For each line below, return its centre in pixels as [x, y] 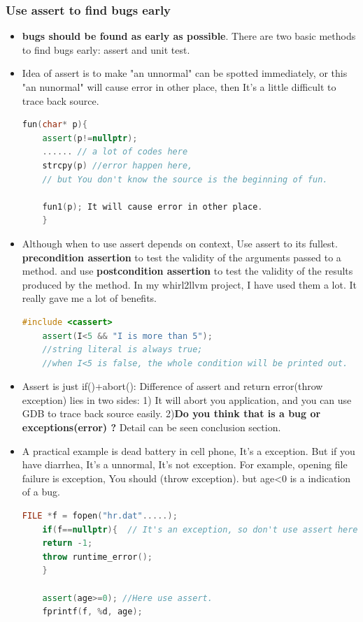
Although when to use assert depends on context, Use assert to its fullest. [180, 243]
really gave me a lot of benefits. [90, 298]
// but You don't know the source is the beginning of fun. [185, 179]
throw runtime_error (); [97, 557]
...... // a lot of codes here [115, 152]
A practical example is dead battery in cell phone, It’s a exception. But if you [188, 450]
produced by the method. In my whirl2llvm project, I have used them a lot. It [189, 284]
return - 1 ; [67, 543]
